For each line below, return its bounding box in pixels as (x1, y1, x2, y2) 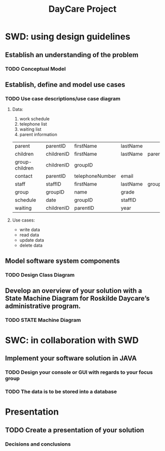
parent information (19, 132, 57, 138)
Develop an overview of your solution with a (5, 286, 142, 295)
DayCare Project (48, 3, 117, 15)
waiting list (19, 126, 42, 132)
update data (19, 237, 44, 243)
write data (19, 227, 40, 233)
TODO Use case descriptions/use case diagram (5, 95, 121, 102)
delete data (19, 242, 43, 249)
